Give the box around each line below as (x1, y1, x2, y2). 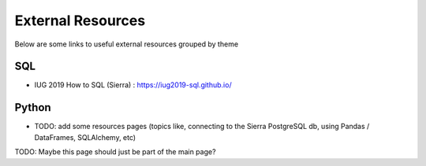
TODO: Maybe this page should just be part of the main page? (14, 147, 216, 157)
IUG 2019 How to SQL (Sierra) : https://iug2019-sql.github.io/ (34, 80, 232, 90)
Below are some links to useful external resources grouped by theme (14, 39, 239, 49)
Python (14, 101, 51, 114)
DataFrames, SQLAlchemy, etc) (34, 132, 136, 142)
